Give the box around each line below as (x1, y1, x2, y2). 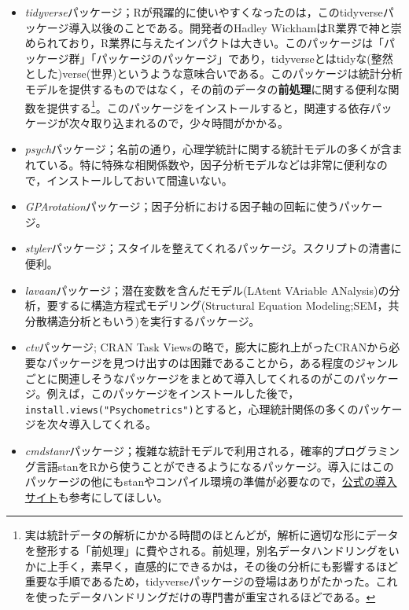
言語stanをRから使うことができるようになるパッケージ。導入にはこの (35, 457, 394, 474)
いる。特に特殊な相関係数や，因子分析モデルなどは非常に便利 (46, 156, 366, 172)
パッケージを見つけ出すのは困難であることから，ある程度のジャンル (46, 354, 399, 370)
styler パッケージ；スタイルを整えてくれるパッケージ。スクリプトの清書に (24, 240, 402, 256)
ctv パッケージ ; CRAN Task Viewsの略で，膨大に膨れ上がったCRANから (24, 339, 389, 355)
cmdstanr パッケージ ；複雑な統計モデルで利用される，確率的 (24, 442, 333, 458)
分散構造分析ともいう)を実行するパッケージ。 (24, 312, 260, 329)
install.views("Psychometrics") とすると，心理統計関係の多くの (24, 400, 359, 417)
